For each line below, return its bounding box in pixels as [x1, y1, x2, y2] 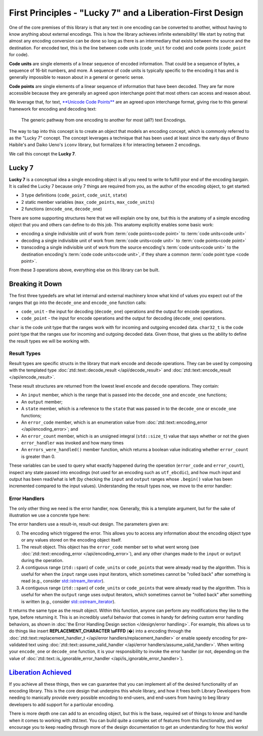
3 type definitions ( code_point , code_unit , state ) [21, 192, 128, 198]
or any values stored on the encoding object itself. [21, 537, 122, 543]
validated [9, 642, 28, 648]
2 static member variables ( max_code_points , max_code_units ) [21, 199, 155, 205]
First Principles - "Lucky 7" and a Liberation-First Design [9, 7, 244, 18]
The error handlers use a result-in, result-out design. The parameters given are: [9, 521, 169, 527]
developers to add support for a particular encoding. [9, 701, 114, 707]
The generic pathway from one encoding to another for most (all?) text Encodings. [21, 117, 187, 123]
